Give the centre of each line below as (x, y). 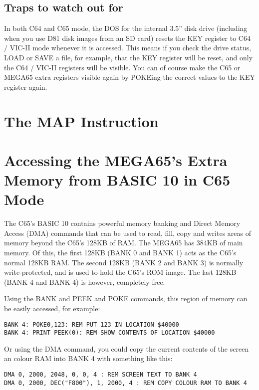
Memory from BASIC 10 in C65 (117, 180)
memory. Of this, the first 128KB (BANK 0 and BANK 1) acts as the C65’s (120, 253)
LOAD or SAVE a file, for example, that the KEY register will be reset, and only (129, 57)
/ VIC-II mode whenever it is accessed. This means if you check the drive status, (128, 48)
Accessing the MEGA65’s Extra (116, 160)
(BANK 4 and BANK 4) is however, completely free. (85, 282)
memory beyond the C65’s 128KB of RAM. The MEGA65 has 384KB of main (124, 243)
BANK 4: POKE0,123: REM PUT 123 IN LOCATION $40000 (92, 324)
